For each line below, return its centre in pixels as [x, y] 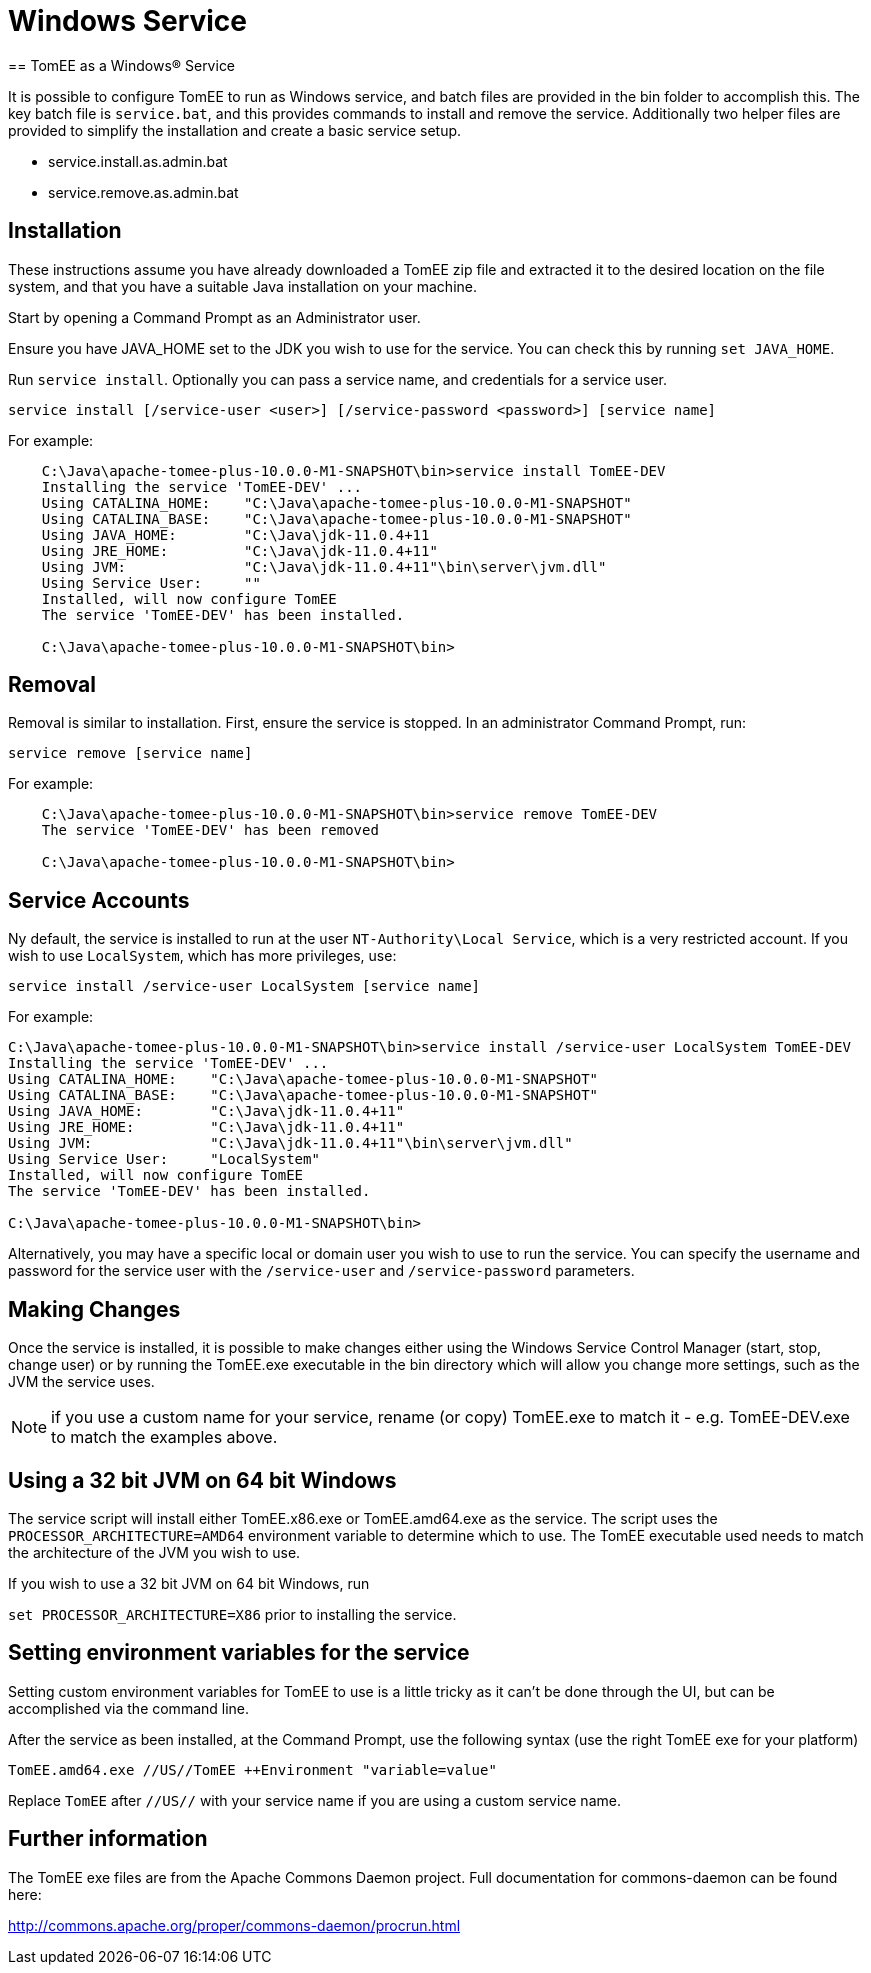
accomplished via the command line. [129, 1708]
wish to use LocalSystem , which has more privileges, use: [202, 956]
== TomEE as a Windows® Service [122, 65]
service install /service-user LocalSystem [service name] [244, 986]
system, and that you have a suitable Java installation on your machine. [242, 286]
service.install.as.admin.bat [138, 161]
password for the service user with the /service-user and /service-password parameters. [321, 1271]
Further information [108, 1839]
